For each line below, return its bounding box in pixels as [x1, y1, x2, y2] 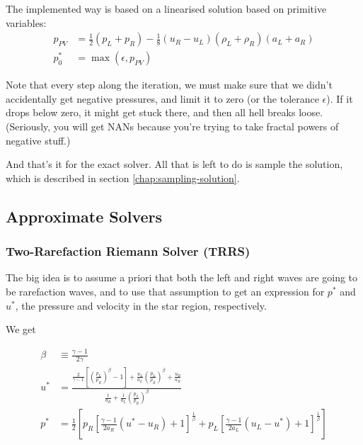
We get [6, 322, 36, 337]
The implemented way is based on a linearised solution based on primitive [6, 1, 327, 16]
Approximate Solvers [6, 205, 163, 227]
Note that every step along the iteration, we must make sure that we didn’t [6, 77, 333, 92]
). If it [326, 91, 353, 106]
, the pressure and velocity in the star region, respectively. [15, 298, 267, 312]
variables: [6, 15, 47, 30]
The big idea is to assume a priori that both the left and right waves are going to [6, 270, 358, 285]
